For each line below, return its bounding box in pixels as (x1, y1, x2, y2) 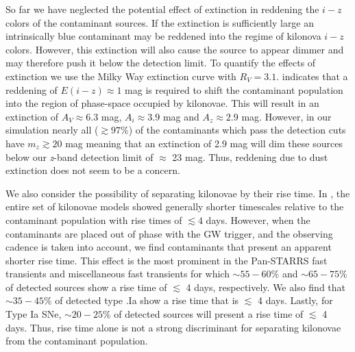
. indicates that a (276, 68, 348, 83)
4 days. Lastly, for (258, 293, 333, 307)
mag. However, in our (241, 109, 332, 123)
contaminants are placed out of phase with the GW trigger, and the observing (5, 226, 333, 240)
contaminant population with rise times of (5, 212, 182, 227)
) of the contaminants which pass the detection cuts (128, 123, 346, 137)
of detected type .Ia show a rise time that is (55, 293, 239, 307)
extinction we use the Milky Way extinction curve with (5, 68, 236, 83)
